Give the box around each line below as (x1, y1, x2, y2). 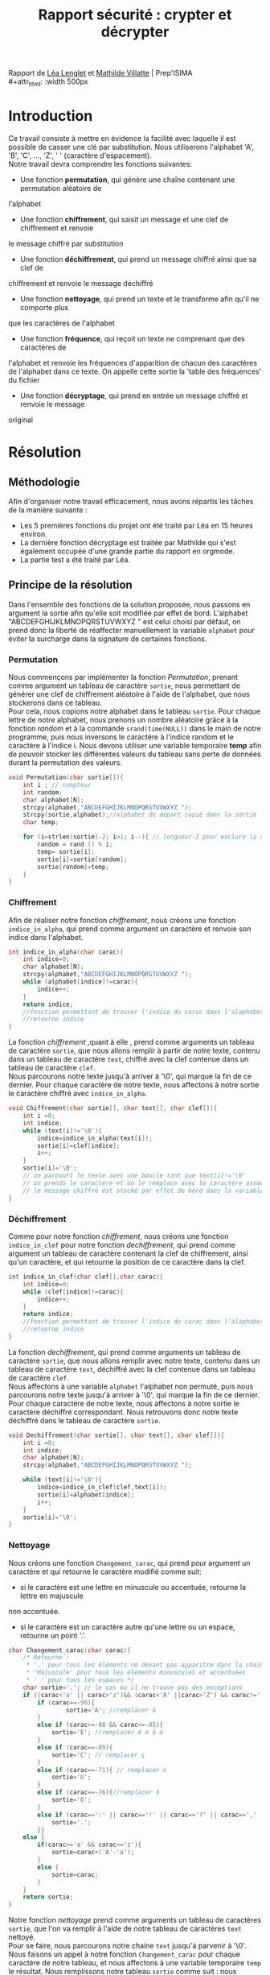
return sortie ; (22, 1893, 74, 1902)
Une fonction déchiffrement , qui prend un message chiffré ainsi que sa (19, 254, 257, 263)
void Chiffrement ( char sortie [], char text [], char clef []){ (8, 1104, 218, 1112)
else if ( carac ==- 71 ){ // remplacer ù (37, 1766, 167, 1774)
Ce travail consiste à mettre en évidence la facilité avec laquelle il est (8, 133, 236, 143)
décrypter (100, 23, 170, 41)
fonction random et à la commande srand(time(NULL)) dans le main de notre (8, 723, 261, 734)
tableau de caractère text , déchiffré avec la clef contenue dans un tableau (8, 1364, 256, 1374)
